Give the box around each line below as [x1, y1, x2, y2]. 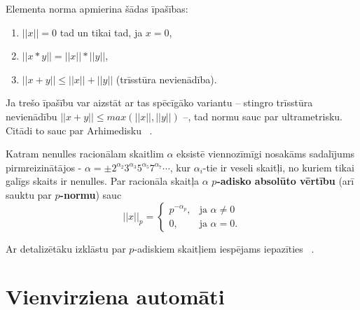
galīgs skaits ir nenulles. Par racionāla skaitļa [6, 174, 200, 188]
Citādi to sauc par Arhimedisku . [6, 122, 153, 137]
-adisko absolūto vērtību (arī [216, 174, 354, 188]
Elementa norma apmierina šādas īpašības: [6, 1, 188, 15]
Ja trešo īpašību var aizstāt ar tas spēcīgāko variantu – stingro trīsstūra [6, 95, 313, 110]
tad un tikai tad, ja [60, 24, 143, 39]
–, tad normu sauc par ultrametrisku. [183, 108, 342, 123]
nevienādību [6, 108, 57, 123]
